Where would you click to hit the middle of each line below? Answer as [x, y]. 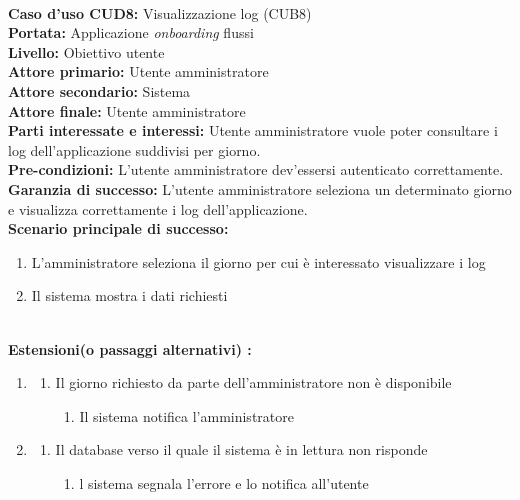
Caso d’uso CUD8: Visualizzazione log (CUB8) [160, 12]
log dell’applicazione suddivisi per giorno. [134, 149]
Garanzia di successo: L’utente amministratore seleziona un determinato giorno [260, 188]
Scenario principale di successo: [118, 228]
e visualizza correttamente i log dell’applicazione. [158, 208]
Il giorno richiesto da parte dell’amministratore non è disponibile [253, 382]
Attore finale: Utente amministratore [127, 110]
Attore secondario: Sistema [99, 90]
